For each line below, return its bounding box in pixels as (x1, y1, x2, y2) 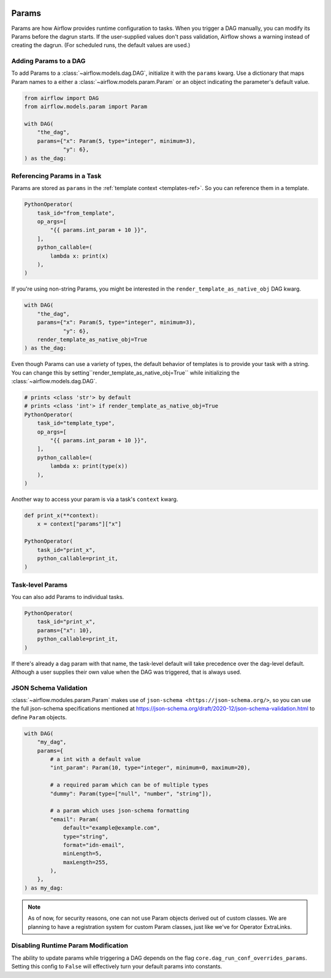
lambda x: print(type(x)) (50, 463, 128, 470)
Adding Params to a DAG (11, 57, 86, 66)
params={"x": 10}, (37, 627, 93, 634)
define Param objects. (11, 713, 67, 720)
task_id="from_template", (37, 209, 115, 216)
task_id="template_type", (37, 420, 115, 427)
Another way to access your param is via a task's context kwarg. (11, 495, 178, 503)
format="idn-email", (63, 841, 125, 849)
